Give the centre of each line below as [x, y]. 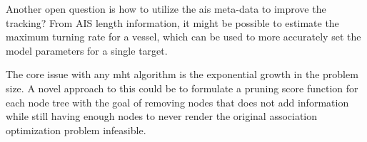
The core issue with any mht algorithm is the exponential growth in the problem [182, 74]
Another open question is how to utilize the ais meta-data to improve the [166, 9]
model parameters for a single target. [87, 50]
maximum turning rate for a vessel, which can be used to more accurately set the [183, 37]
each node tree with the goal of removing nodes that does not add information [177, 102]
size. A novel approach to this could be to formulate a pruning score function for [182, 88]
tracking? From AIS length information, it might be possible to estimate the [172, 22]
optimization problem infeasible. [76, 130]
